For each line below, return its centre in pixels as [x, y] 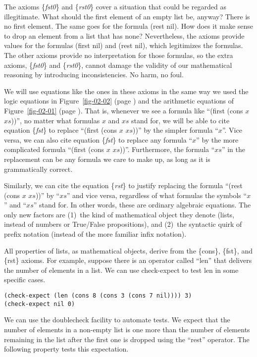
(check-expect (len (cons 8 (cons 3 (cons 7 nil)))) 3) [98, 296]
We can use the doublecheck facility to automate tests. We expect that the [117, 320]
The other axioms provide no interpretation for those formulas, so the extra [119, 55]
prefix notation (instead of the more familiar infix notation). [95, 234]
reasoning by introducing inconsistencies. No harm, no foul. [94, 75]
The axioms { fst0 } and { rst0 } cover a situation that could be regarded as [115, 6]
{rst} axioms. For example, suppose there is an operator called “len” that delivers [128, 260]
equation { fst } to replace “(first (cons [61, 130]
